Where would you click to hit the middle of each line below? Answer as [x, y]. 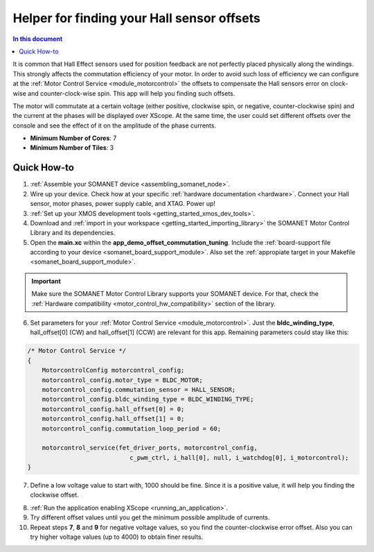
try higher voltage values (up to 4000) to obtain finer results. [117, 537]
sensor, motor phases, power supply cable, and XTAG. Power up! [123, 204]
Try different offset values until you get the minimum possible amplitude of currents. [150, 517]
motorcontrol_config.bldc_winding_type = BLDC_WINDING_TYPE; [148, 399]
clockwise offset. [54, 495]
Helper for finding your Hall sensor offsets [137, 18]
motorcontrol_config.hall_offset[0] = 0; [113, 409]
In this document [38, 39]
